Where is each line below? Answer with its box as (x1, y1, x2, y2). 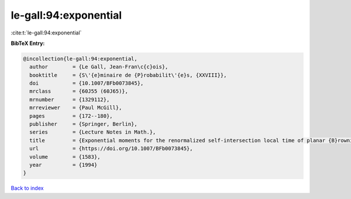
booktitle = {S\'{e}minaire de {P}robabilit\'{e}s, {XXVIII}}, (29, 72, 227, 78)
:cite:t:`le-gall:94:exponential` (11, 29, 82, 36)
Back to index (11, 184, 44, 192)
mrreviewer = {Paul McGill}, (29, 104, 122, 111)
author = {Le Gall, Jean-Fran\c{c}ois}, (29, 64, 168, 70)
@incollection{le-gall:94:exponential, (23, 55, 137, 62)
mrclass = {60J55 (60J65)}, (29, 88, 129, 95)
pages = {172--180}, (29, 113, 113, 119)
